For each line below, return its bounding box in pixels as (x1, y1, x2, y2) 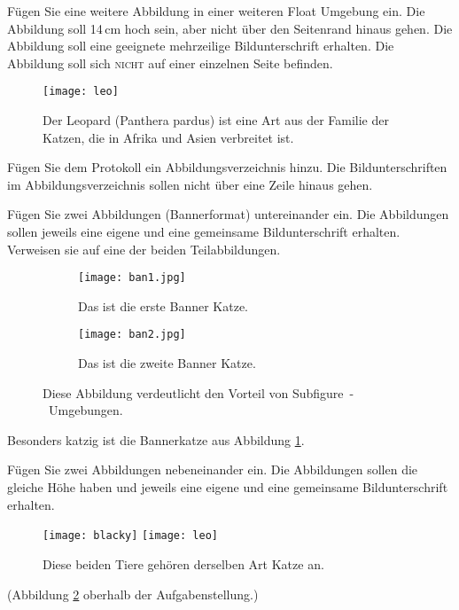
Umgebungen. (48, 401, 123, 419)
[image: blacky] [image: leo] (43, 529, 218, 543)
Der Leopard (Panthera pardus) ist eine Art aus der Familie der (43, 111, 389, 129)
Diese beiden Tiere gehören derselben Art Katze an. (43, 554, 324, 573)
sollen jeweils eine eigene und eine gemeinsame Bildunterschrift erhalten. (7, 223, 401, 240)
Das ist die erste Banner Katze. (78, 296, 248, 315)
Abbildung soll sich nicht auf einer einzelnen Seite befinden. (7, 53, 333, 72)
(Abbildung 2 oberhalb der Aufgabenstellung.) (7, 584, 259, 603)
